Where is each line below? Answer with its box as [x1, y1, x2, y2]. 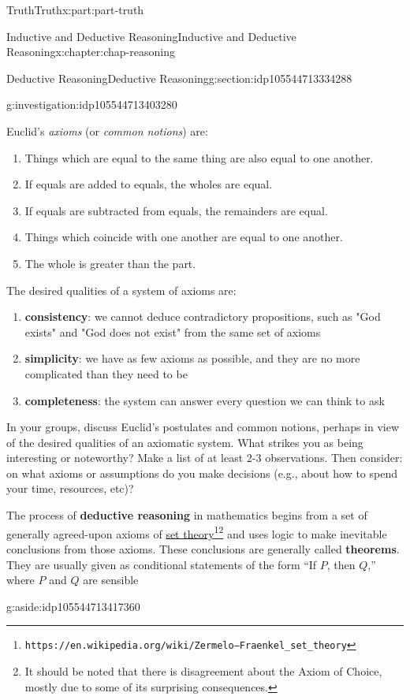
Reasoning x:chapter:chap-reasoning [6, 43, 175, 60]
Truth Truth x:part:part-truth [6, 2, 144, 17]
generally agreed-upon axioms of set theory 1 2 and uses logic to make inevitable [6, 523, 387, 542]
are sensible [83, 572, 139, 588]
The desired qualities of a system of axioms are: [6, 281, 237, 298]
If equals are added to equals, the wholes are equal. [24, 176, 273, 192]
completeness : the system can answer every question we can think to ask [24, 392, 385, 408]
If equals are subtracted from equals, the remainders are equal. [24, 202, 328, 218]
